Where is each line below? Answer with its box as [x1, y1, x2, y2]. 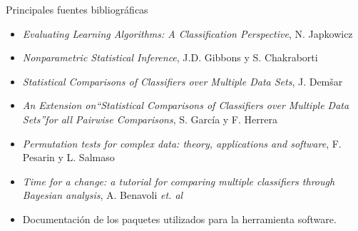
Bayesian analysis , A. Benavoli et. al [22, 188, 183, 202]
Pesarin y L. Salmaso [22, 150, 115, 165]
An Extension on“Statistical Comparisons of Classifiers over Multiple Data [22, 98, 349, 113]
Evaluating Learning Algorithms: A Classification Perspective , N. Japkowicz [22, 26, 353, 41]
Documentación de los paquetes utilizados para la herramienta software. [22, 211, 337, 226]
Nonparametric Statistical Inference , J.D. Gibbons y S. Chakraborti [22, 50, 318, 65]
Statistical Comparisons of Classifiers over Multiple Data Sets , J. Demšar [22, 73, 343, 88]
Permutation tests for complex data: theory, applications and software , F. [22, 135, 342, 150]
